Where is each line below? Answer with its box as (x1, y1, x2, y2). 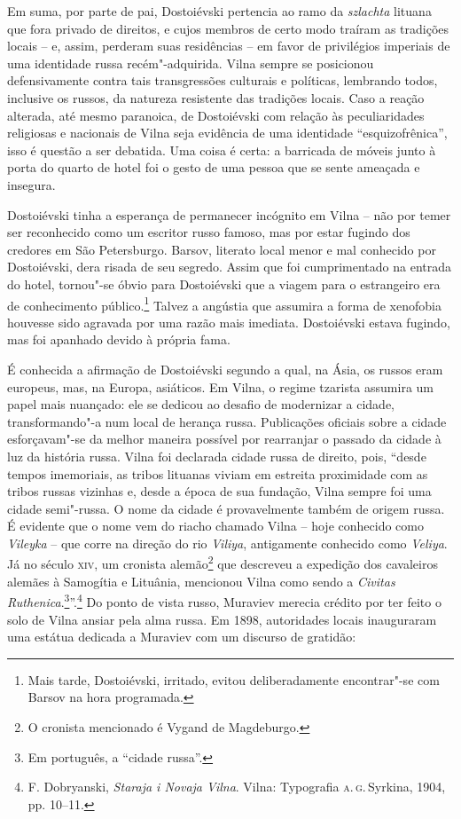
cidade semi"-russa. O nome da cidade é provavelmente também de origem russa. (7, 499, 445, 517)
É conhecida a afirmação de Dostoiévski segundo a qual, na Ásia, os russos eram (7, 359, 443, 378)
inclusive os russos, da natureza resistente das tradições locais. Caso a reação (7, 88, 425, 106)
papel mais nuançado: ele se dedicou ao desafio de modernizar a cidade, (7, 395, 395, 413)
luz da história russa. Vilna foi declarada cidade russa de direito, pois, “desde (7, 446, 426, 465)
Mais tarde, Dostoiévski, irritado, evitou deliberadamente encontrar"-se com (27, 670, 440, 689)
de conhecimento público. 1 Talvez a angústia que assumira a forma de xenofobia (7, 293, 441, 314)
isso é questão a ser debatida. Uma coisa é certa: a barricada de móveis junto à (7, 140, 436, 159)
